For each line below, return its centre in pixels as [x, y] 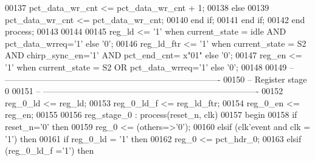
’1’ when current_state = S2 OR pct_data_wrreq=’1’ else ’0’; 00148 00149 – [149, 67]
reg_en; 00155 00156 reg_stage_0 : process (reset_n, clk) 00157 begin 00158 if [151, 115]
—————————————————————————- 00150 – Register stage [156, 79]
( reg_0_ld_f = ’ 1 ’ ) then [50, 150]
